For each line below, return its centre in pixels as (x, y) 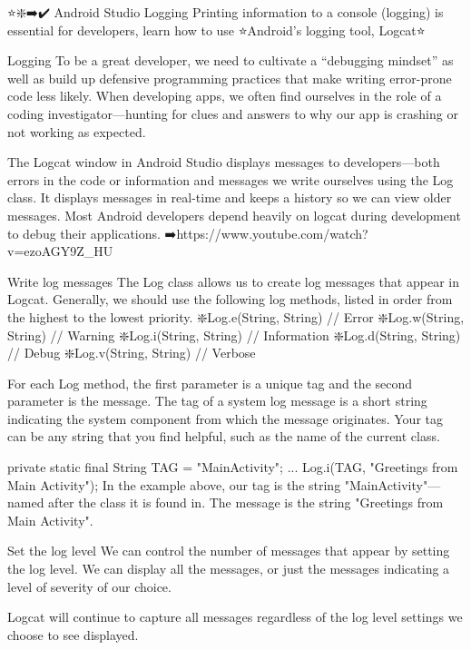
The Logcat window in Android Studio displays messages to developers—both (224, 162)
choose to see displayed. (73, 634)
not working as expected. (77, 131)
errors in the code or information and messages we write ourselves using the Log (231, 179)
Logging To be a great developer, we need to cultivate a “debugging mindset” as (231, 60)
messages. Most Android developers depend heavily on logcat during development (234, 215)
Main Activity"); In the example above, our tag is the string (174, 484)
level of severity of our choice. (89, 586)
